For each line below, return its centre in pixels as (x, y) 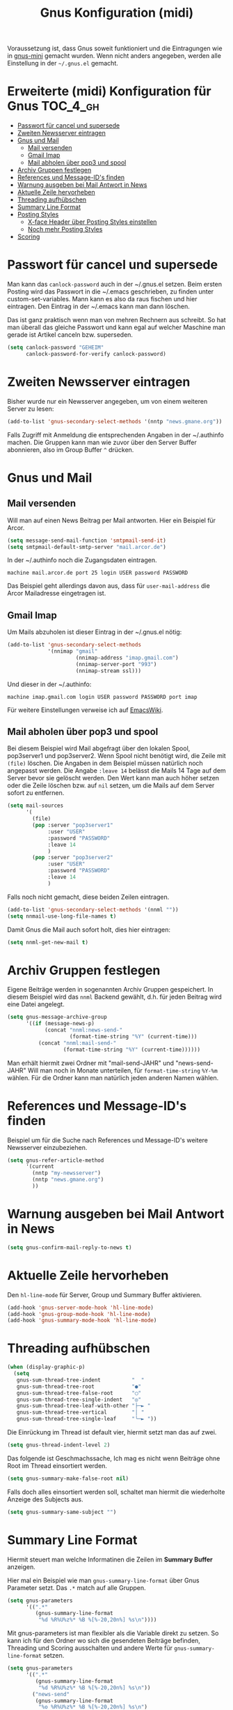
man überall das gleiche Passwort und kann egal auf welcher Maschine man (116, 327)
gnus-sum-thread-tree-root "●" (79, 1386)
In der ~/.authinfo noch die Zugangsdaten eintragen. (82, 560)
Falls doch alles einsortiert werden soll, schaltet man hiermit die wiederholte (116, 1492)
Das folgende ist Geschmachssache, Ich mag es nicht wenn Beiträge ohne (114, 1458)
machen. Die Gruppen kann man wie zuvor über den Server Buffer (102, 442)
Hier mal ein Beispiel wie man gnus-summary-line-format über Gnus (103, 1580)
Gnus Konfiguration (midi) (117, 13)
